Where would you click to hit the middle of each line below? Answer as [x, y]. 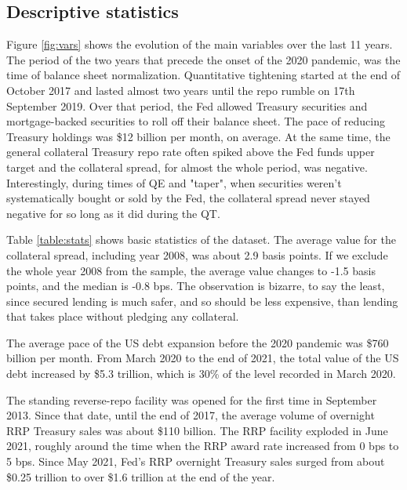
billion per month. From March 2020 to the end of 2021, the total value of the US [203, 358]
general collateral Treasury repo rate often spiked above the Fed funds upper [191, 152]
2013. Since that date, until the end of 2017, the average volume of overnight [191, 415]
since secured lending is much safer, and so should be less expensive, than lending [202, 301]
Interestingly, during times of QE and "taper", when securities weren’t [174, 182]
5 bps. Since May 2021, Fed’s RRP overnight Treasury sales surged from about [196, 461]
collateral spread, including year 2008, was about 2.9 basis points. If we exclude [197, 254]
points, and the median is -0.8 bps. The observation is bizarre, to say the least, [196, 286]
